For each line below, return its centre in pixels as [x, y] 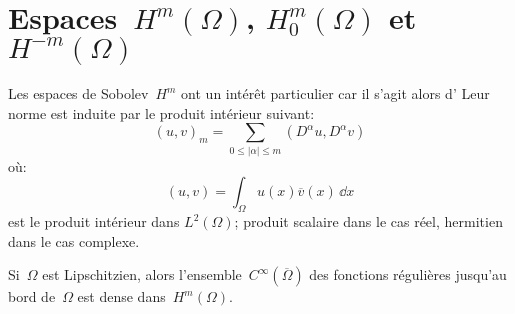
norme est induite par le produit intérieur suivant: [161, 112]
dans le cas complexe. [74, 240]
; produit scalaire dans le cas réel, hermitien [368, 221]
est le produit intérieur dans [94, 221]
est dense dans [121, 296]
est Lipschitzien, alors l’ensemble [142, 274]
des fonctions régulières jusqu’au [408, 274]
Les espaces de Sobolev [78, 93]
